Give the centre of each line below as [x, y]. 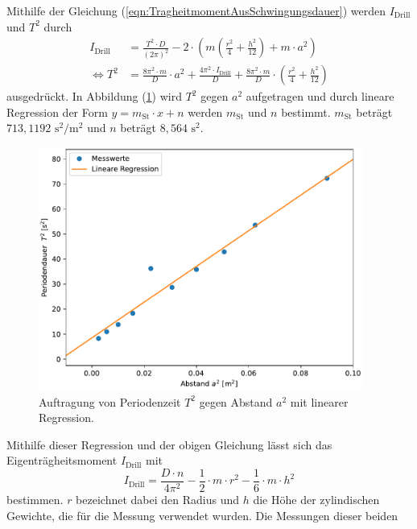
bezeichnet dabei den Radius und [158, 500]
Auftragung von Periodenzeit [110, 401]
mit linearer [319, 401]
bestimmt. [306, 112]
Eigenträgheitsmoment [62, 460]
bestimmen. [35, 500]
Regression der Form [57, 112]
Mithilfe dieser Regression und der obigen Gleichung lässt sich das [169, 444]
